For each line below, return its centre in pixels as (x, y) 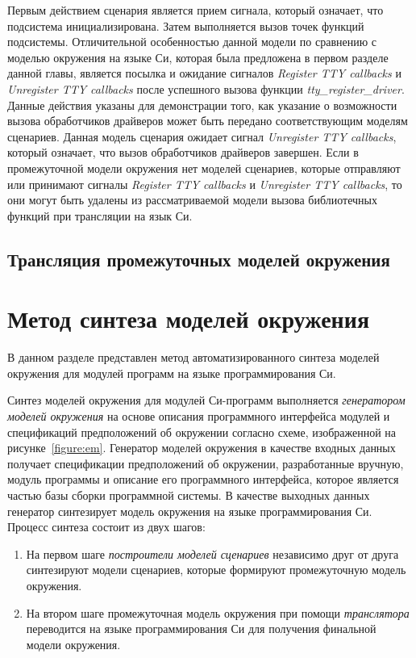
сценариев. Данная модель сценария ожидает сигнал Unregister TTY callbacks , (202, 136)
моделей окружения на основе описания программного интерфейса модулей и (199, 416)
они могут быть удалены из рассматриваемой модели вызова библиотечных (192, 200)
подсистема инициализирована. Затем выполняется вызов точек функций (186, 25)
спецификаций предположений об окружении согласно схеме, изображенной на (202, 432)
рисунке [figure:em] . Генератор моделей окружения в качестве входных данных (202, 448)
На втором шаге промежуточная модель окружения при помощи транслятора (218, 612)
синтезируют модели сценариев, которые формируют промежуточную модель (216, 570)
